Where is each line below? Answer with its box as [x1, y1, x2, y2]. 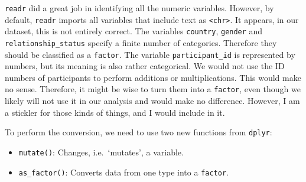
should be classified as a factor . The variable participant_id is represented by [5, 48, 295, 60]
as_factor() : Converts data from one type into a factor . [18, 165, 229, 178]
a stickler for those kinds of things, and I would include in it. [5, 106, 225, 118]
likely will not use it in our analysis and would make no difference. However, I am [5, 95, 300, 107]
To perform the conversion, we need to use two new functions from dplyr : [5, 126, 272, 138]
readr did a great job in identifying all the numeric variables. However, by [5, 2, 274, 14]
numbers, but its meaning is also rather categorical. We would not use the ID [5, 60, 285, 72]
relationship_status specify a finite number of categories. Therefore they [5, 36, 277, 48]
